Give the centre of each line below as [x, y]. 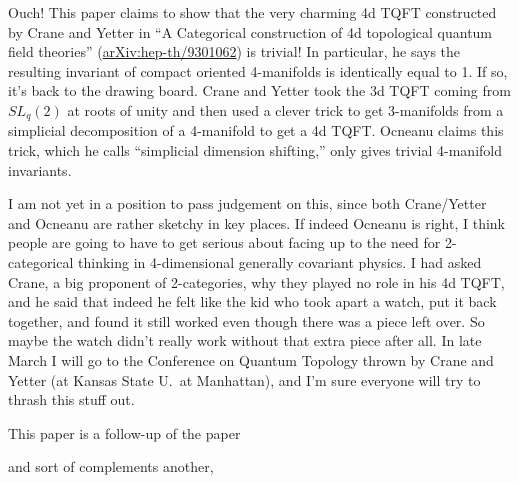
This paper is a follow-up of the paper [124, 432]
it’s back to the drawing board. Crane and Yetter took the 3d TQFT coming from [259, 90]
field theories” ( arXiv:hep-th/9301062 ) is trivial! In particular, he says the [234, 51]
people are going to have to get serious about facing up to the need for [224, 242]
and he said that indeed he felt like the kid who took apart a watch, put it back [252, 301]
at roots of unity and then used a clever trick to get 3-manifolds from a [285, 109]
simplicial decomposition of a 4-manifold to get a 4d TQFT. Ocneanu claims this [256, 130]
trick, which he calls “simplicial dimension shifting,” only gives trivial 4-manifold [255, 150]
